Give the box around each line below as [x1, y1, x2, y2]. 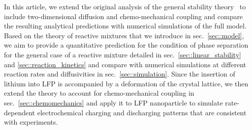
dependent [4, 107, 35, 117]
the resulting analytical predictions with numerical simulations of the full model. [4, 21, 247, 31]
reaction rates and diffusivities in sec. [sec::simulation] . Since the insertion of [4, 69, 235, 79]
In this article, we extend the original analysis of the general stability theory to [4, 1, 246, 11]
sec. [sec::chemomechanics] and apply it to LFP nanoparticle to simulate [4, 97, 223, 107]
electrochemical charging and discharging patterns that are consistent [37, 107, 247, 117]
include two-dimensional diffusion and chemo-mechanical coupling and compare [4, 11, 243, 21]
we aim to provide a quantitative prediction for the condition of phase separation [4, 40, 249, 50]
